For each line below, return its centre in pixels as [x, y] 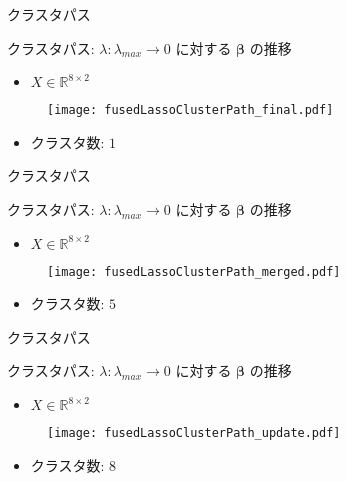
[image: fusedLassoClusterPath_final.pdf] [190, 110]
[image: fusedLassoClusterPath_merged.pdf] [194, 271]
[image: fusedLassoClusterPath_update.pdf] [194, 433]
